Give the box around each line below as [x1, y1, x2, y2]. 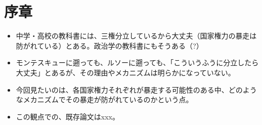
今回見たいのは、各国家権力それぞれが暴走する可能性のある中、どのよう [16, 84, 257, 95]
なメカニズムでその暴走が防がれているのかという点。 [16, 94, 193, 105]
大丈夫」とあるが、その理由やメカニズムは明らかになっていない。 [16, 67, 235, 77]
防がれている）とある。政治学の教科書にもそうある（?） [16, 40, 203, 51]
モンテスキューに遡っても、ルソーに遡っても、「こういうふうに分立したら [16, 57, 259, 68]
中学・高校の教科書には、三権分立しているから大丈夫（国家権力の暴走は [16, 30, 257, 41]
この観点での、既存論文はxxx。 [16, 111, 119, 121]
